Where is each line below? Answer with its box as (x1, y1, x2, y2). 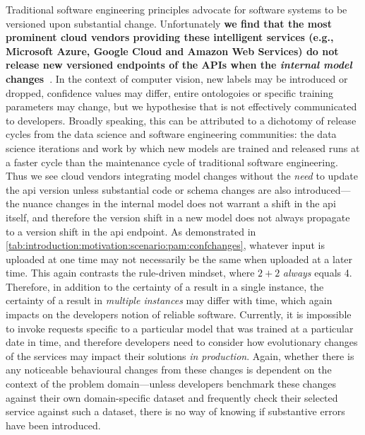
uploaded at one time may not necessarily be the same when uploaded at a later (6, 251, 353, 266)
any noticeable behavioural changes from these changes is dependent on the (6, 362, 332, 377)
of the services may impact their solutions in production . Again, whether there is (6, 348, 354, 363)
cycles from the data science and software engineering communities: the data (6, 127, 337, 141)
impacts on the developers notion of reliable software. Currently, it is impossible (6, 307, 352, 322)
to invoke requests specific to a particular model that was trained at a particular (6, 320, 354, 335)
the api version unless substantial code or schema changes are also (6, 182, 292, 197)
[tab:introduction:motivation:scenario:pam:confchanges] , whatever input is (6, 238, 325, 253)
